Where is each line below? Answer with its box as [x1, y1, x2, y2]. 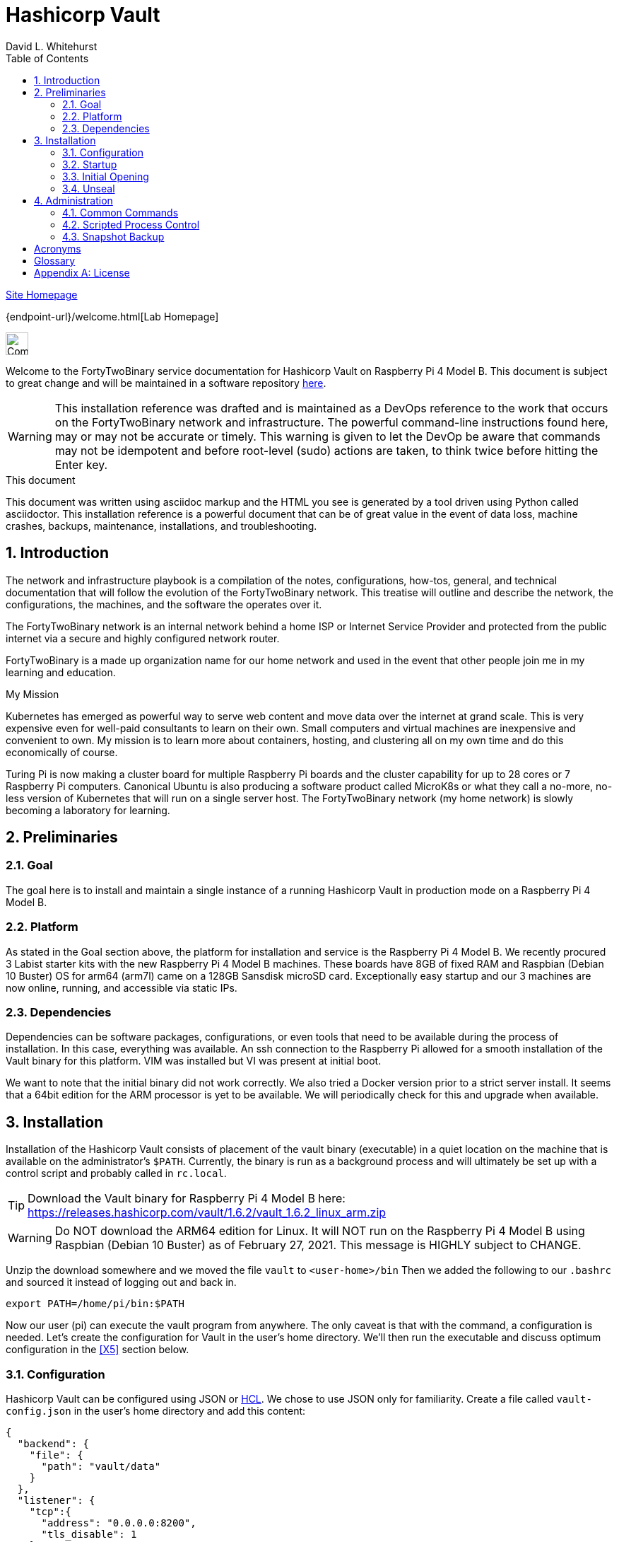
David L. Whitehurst [6, 40, 98, 52]
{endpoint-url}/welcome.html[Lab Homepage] [6, 310, 219, 323]
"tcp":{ [29, 1505, 71, 1517]
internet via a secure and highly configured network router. [6, 632, 280, 644]
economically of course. [6, 746, 118, 758]
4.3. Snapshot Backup [62, 230, 165, 243]
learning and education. [6, 666, 116, 678]
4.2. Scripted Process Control [62, 218, 200, 231]
